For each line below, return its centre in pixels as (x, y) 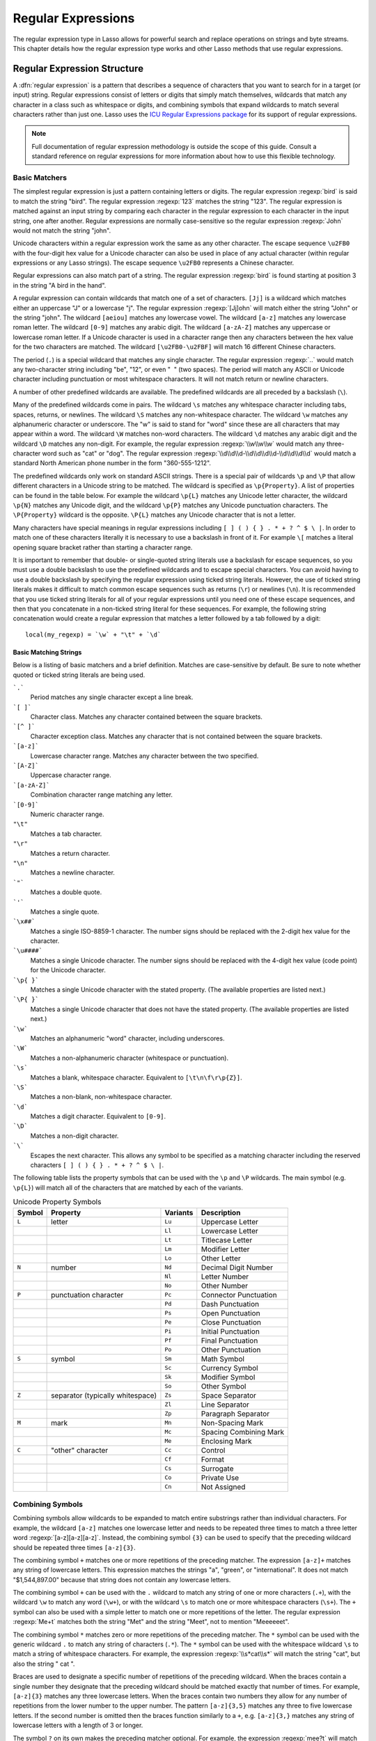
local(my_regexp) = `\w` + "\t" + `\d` (93, 634)
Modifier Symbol (228, 1377)
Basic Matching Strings (47, 652)
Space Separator (229, 1395)
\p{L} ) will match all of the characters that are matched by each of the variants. (128, 1187)
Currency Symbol (229, 1368)
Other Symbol (224, 1386)
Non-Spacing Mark (232, 1423)
